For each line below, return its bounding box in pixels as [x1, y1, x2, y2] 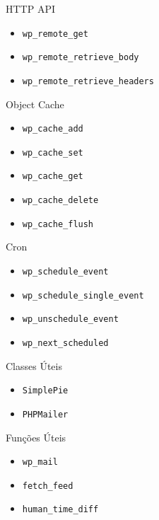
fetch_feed [22, 480, 73, 491]
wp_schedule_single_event [22, 290, 144, 301]
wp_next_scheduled [22, 338, 109, 348]
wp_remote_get [22, 28, 88, 39]
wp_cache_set [22, 147, 83, 158]
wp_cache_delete [22, 195, 99, 206]
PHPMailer [22, 409, 69, 420]
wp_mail [22, 457, 58, 468]
